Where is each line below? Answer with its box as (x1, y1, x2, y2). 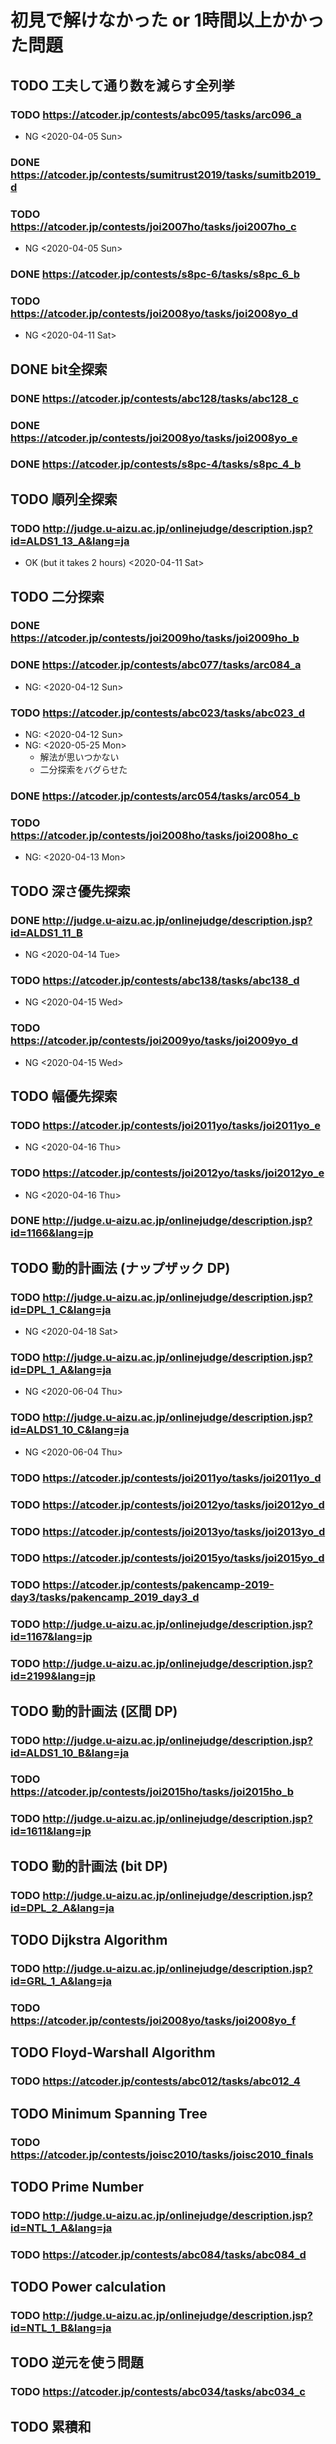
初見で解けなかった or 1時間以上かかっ (10, 9, 325, 32)
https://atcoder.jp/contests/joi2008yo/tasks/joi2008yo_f (10, 2013, 297, 2027)
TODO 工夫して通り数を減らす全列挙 (10, 77, 235, 94)
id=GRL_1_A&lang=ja (10, 1974, 112, 1988)
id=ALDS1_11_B (10, 926, 83, 940)
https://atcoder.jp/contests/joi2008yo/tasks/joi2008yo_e (10, 431, 298, 445)
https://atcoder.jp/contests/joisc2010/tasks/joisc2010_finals (10, 2147, 314, 2161)
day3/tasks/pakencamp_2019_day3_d (10, 1591, 200, 1605)
